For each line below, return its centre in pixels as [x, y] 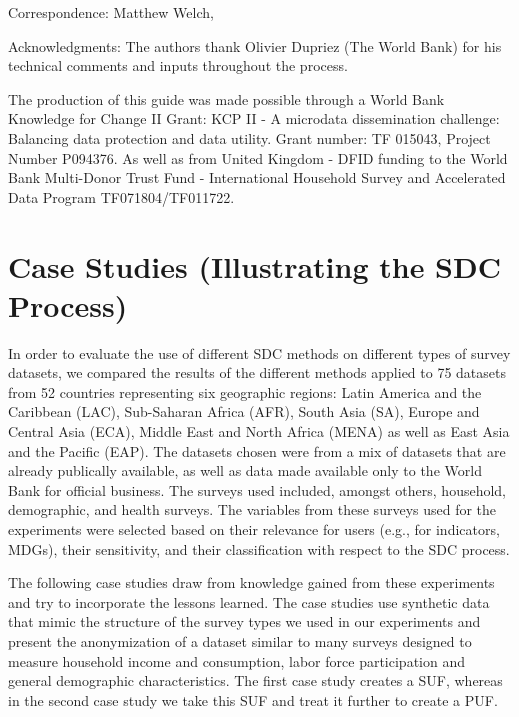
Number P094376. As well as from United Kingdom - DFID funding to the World [258, 157]
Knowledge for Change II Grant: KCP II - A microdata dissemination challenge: [254, 118]
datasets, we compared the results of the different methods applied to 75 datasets [257, 372]
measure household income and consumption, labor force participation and [236, 660]
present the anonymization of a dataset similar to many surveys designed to [240, 640]
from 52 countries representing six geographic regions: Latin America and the [245, 391]
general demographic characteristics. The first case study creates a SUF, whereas [255, 680]
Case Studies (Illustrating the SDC [254, 265]
